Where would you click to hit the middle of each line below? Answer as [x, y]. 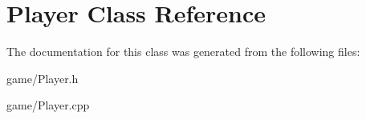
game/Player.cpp [48, 105]
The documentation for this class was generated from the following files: [183, 52]
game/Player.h [43, 78]
